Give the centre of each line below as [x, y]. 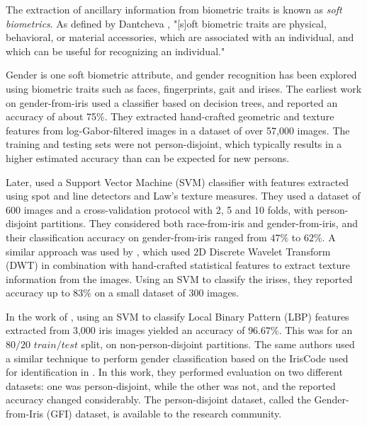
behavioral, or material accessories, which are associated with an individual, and [180, 37]
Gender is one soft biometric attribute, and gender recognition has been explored [181, 75]
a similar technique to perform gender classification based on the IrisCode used [177, 358]
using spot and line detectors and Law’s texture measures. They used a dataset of [183, 196]
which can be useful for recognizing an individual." [115, 51]
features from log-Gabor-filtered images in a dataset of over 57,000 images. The [178, 130]
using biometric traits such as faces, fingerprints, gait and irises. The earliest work [184, 88]
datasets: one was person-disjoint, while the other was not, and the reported [171, 385]
